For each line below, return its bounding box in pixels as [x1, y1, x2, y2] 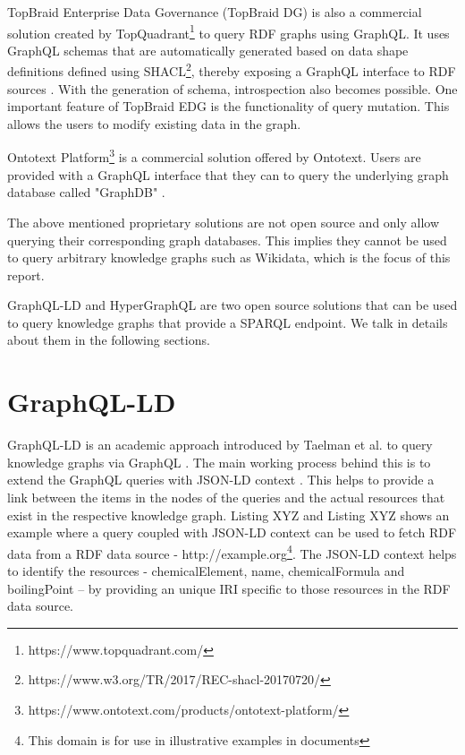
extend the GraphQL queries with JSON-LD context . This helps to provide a [7, 470, 435, 489]
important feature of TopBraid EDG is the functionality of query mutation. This [7, 97, 450, 116]
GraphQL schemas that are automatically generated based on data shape [7, 40, 409, 59]
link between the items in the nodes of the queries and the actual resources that [7, 487, 445, 506]
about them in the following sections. [7, 330, 210, 349]
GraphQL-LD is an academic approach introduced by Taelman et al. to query [7, 435, 433, 454]
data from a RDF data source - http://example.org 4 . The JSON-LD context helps [7, 541, 457, 562]
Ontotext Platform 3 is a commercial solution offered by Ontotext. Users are [7, 145, 421, 167]
